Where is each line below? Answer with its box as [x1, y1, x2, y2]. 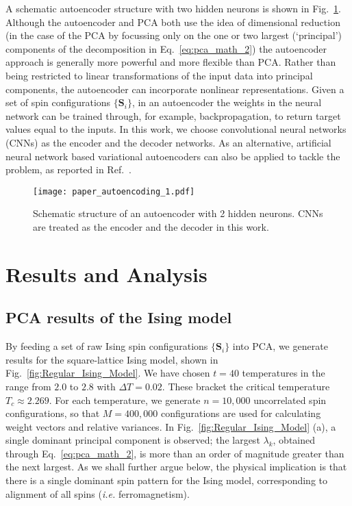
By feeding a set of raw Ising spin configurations [5, 339, 208, 353]
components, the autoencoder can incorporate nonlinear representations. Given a [5, 81, 344, 96]
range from [5, 379, 51, 393]
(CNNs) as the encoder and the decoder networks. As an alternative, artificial [5, 135, 331, 149]
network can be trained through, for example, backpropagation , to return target [5, 108, 341, 123]
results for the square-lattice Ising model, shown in [5, 352, 218, 366]
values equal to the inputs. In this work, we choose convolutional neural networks [5, 122, 347, 136]
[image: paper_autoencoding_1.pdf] [33, 186, 195, 197]
